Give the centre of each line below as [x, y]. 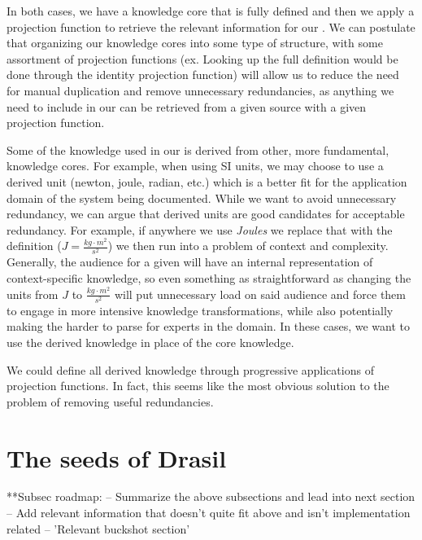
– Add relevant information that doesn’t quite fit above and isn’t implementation [209, 513]
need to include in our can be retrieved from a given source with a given [187, 106]
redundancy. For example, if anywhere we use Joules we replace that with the [200, 229]
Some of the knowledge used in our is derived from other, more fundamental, [198, 149]
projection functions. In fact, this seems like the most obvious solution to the [198, 386]
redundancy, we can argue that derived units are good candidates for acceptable [206, 214]
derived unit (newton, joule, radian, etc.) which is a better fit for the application [207, 181]
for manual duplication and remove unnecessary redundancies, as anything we [200, 90]
